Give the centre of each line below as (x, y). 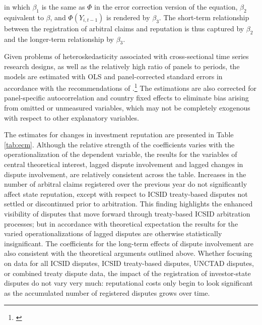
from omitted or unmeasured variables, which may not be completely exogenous (127, 108)
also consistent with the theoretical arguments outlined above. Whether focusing (128, 253)
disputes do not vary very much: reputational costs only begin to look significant (128, 283)
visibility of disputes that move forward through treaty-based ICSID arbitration (127, 213)
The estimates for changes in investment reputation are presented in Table (119, 134)
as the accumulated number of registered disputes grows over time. (107, 292)
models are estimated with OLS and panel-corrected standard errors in (113, 76)
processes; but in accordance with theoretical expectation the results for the (121, 223)
